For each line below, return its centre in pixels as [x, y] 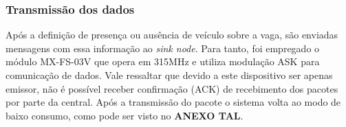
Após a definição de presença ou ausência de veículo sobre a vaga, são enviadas [172, 35]
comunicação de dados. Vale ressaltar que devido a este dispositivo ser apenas [169, 75]
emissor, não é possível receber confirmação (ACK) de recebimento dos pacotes [172, 88]
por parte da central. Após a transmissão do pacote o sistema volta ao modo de [173, 102]
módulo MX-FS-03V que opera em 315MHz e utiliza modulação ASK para [163, 61]
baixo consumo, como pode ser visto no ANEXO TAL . [125, 115]
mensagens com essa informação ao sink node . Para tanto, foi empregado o [163, 48]
